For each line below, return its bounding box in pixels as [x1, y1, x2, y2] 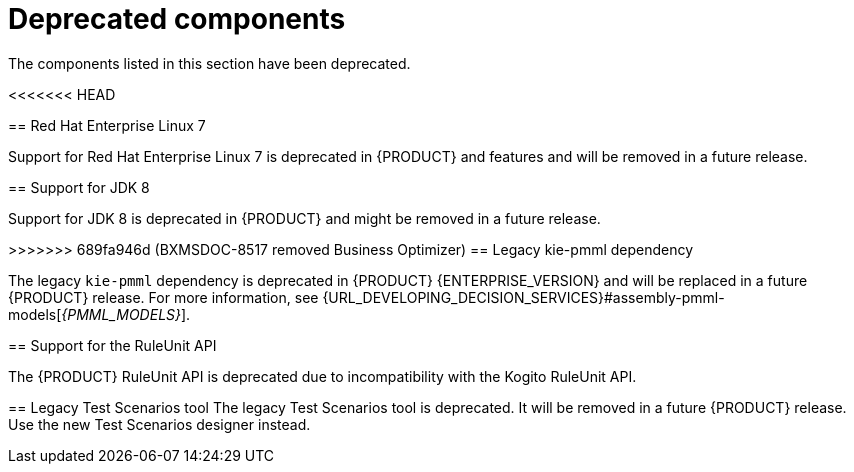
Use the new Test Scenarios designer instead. [8, 415, 311, 433]
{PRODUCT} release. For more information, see [8, 288, 319, 306]
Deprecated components [8, 2, 346, 36]
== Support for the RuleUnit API [8, 336, 217, 354]
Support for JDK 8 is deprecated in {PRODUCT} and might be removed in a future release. [8, 209, 601, 227]
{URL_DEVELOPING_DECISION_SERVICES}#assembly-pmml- [322, 288, 725, 306]
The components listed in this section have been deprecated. [8, 54, 411, 72]
